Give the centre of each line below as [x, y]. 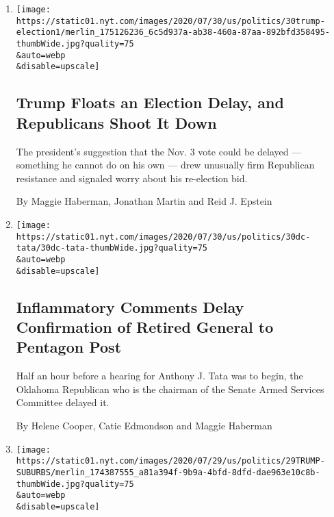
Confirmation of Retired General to [145, 326]
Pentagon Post [69, 347]
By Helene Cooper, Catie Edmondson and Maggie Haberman [144, 425]
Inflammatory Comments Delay [130, 306]
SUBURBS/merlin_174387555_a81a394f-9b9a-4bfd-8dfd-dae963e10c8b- [168, 472]
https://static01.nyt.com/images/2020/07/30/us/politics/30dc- [163, 237]
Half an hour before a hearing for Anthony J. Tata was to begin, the [159, 376]
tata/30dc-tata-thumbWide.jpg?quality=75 [112, 248]
